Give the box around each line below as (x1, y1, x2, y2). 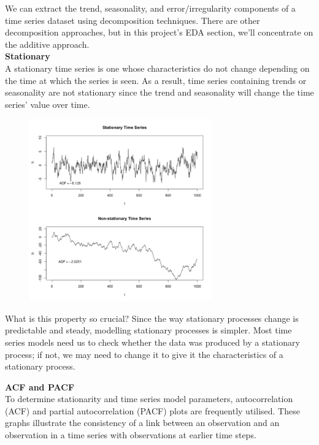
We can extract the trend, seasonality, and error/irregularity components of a (5, 2, 296, 14)
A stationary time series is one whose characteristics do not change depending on (5, 61, 310, 74)
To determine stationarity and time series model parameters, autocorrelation (5, 392, 293, 405)
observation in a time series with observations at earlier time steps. (5, 428, 256, 441)
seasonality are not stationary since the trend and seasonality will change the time (5, 86, 314, 99)
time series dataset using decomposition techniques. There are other (5, 13, 260, 26)
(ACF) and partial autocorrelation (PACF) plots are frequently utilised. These (5, 404, 300, 417)
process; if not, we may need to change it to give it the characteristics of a (5, 348, 283, 360)
